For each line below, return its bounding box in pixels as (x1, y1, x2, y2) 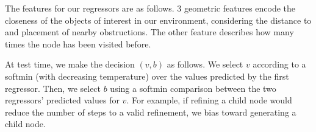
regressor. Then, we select (5, 82, 101, 94)
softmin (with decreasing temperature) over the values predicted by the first (5, 69, 289, 82)
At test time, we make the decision (5, 58, 135, 71)
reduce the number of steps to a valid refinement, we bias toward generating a (5, 105, 296, 118)
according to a (253, 58, 306, 71)
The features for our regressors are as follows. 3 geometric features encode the (5, 2, 296, 14)
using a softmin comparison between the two (110, 82, 276, 94)
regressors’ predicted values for (5, 94, 120, 106)
